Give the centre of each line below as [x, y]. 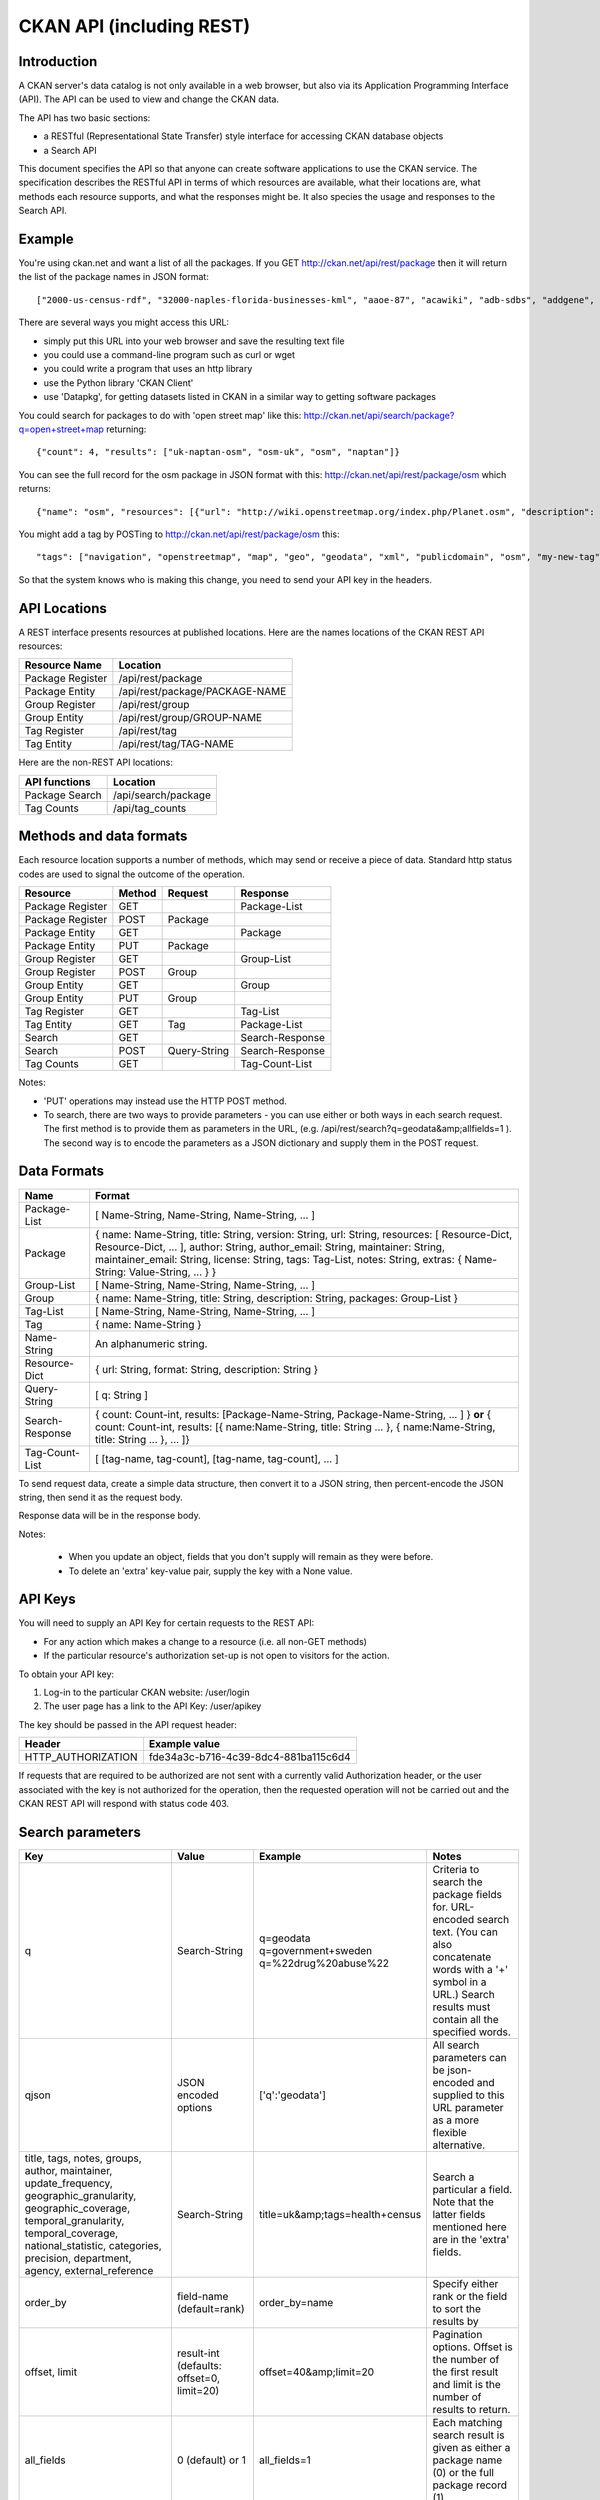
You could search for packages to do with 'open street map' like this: [160, 415]
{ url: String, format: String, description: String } [207, 1369]
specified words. [472, 2032]
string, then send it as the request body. [101, 1497]
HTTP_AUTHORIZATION [81, 1757]
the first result [465, 2372]
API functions [57, 782]
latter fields [459, 2214]
